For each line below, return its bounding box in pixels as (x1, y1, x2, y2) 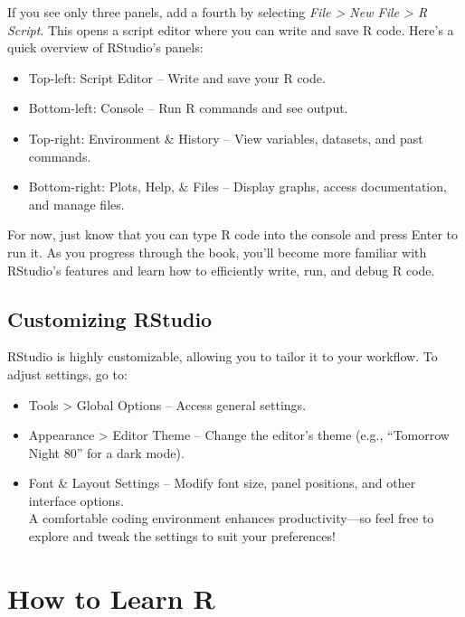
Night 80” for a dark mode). (28, 443, 185, 462)
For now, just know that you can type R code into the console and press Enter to (7, 225, 458, 244)
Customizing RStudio (7, 304, 213, 332)
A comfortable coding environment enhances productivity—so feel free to (28, 509, 434, 528)
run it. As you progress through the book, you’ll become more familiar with (7, 242, 427, 261)
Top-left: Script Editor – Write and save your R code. (28, 68, 326, 87)
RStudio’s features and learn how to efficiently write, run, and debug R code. (7, 260, 435, 279)
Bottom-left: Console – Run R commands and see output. (28, 98, 348, 117)
